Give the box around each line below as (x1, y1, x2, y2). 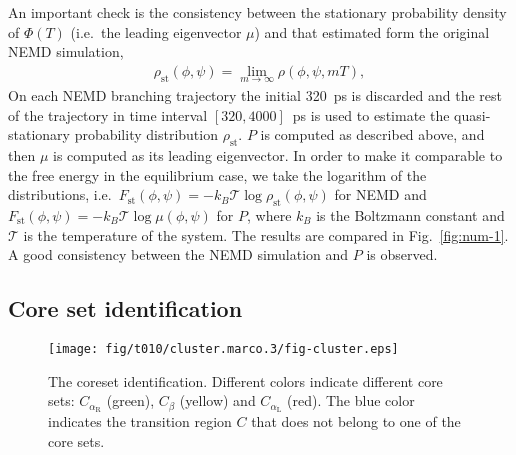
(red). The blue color (287, 390, 415, 411)
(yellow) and (179, 390, 256, 411)
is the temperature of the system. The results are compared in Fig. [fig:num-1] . (23, 224, 509, 245)
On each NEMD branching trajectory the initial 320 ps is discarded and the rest (8, 85, 503, 106)
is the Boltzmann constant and (316, 205, 505, 225)
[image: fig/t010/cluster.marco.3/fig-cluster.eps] (48, 341, 399, 356)
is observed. (366, 244, 438, 265)
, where (247, 205, 292, 225)
